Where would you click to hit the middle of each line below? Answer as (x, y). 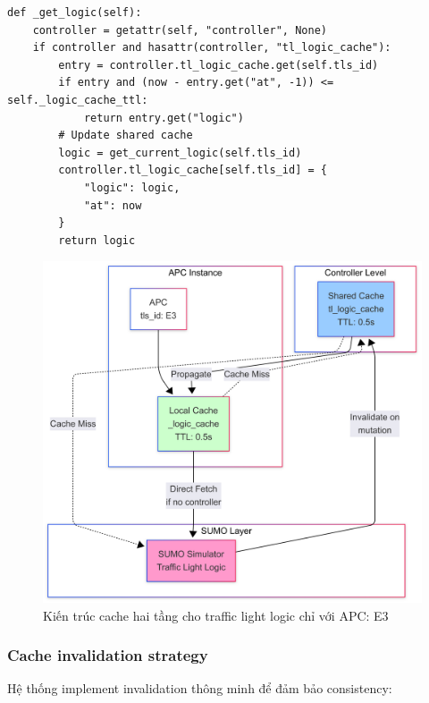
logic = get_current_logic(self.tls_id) (180, 152)
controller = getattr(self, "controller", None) (180, 30)
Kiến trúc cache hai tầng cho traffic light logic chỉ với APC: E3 (216, 615)
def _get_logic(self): (75, 13)
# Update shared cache (126, 136)
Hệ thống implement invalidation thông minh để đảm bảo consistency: (200, 688)
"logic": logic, (132, 187)
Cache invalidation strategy (108, 655)
